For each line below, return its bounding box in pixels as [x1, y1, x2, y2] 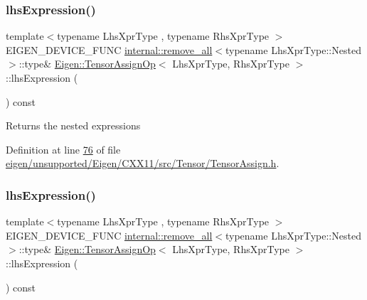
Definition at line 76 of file [6, 141, 121, 156]
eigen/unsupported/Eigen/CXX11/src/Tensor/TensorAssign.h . [6, 156, 280, 171]
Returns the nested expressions [6, 118, 141, 133]
